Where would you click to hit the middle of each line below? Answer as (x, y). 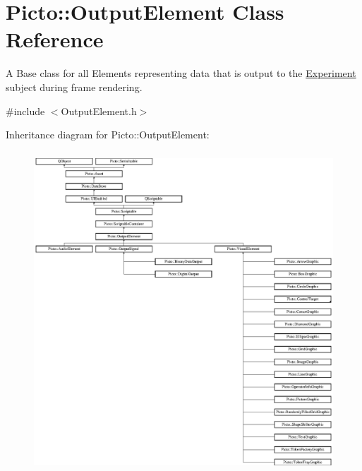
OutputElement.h (99, 111)
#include (25, 111)
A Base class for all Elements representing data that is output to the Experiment (181, 73)
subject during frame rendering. (74, 87)
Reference (55, 39)
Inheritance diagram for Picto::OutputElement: (108, 135)
